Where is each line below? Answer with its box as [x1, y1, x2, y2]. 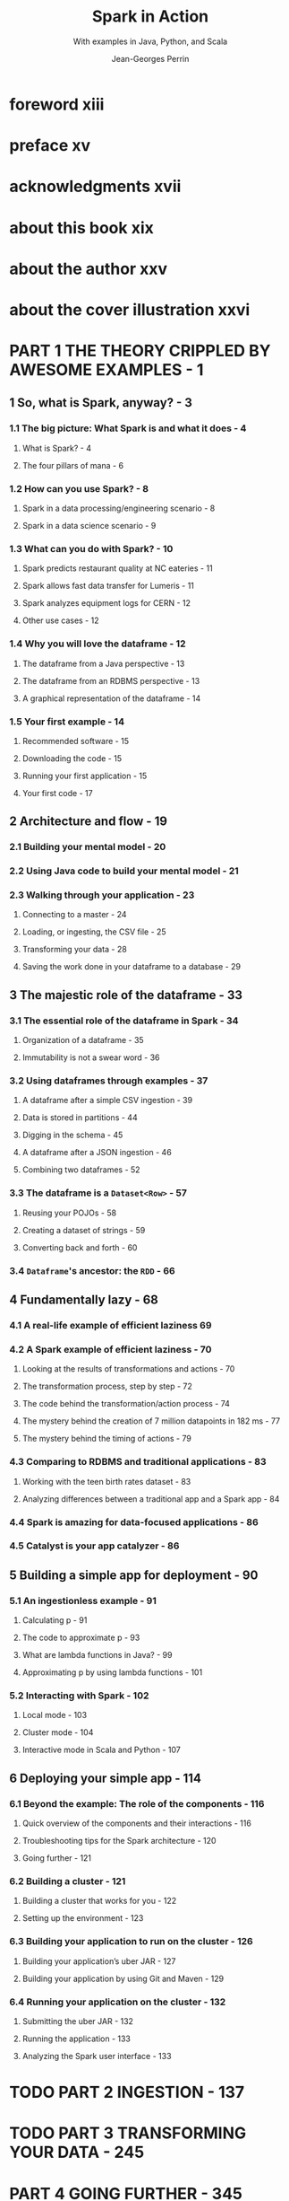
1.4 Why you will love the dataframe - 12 [9, 637, 186, 650]
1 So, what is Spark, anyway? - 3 [9, 395, 192, 410]
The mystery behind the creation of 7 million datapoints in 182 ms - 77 [21, 1416, 281, 1426]
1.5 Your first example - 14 [9, 715, 125, 728]
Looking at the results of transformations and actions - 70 [21, 1364, 235, 1374]
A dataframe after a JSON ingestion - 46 [21, 1147, 172, 1158]
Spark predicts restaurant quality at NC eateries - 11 [21, 563, 213, 574]
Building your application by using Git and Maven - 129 [21, 1973, 225, 1984]
